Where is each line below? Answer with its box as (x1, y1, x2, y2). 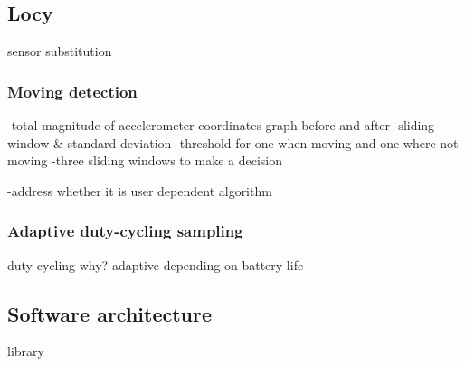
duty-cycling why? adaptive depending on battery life (7, 255, 304, 274)
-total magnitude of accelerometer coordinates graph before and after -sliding (7, 116, 435, 135)
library (7, 342, 44, 361)
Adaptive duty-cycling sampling (7, 220, 243, 242)
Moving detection (7, 80, 138, 102)
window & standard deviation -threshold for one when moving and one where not (7, 133, 459, 152)
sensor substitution (7, 42, 112, 61)
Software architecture (7, 299, 213, 327)
